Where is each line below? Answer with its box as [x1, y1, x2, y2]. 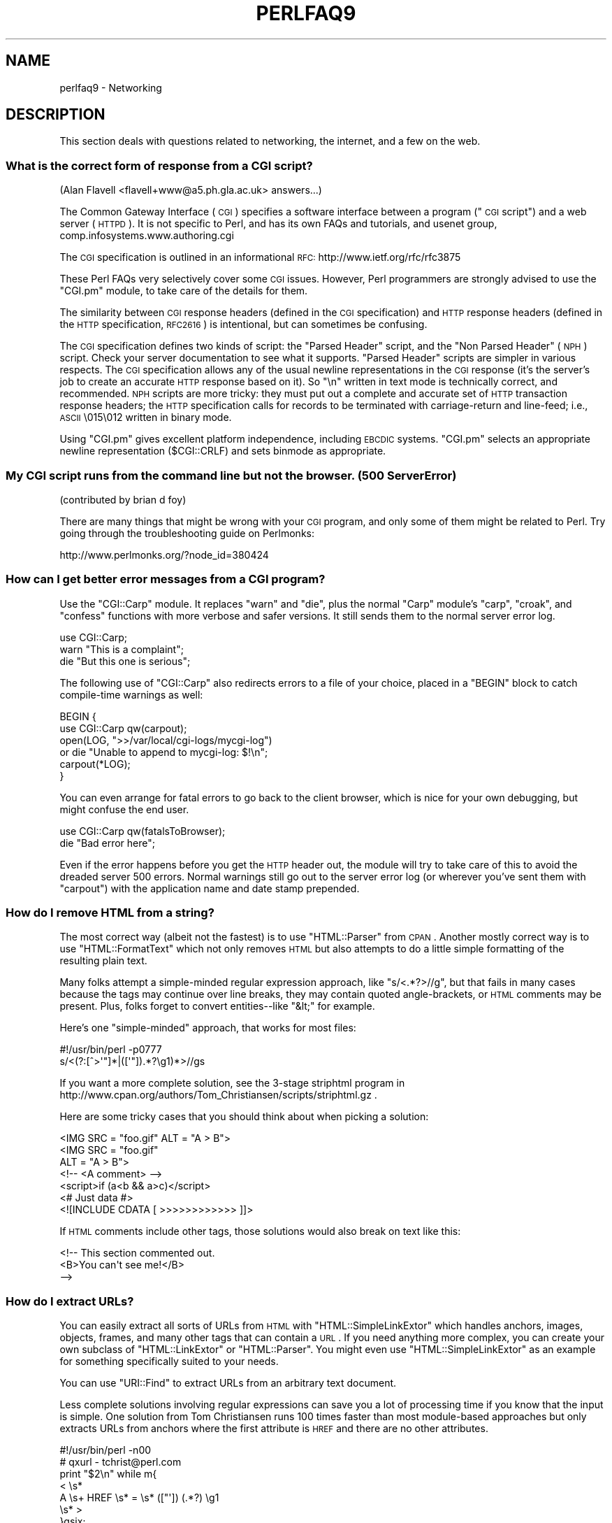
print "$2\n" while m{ [59, 1468, 157, 1480]
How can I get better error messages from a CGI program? [6, 572, 326, 587]
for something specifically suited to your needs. [59, 1355, 279, 1368]
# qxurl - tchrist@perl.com [59, 1456, 182, 1468]
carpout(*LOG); [59, 757, 131, 770]
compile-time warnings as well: [59, 688, 203, 701]
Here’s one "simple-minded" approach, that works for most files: [59, 1022, 356, 1034]
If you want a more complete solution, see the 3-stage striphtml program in [59, 1077, 405, 1089]
